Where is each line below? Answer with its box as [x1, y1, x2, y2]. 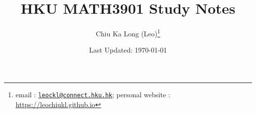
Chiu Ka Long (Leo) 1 [96, 27, 160, 38]
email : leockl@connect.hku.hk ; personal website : [15, 89, 170, 99]
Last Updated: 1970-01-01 [89, 45, 167, 55]
